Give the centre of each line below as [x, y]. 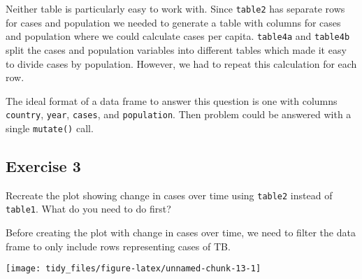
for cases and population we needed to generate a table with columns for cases [173, 22]
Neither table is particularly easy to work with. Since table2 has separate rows [175, 8]
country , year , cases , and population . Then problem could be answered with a [179, 114]
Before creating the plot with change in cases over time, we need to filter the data [181, 232]
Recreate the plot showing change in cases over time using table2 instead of [169, 195]
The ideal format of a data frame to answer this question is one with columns [172, 100]
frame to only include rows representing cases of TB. [118, 246]
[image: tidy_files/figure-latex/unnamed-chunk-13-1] [133, 269]
